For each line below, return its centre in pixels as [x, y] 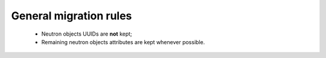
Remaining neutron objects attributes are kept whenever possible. [123, 42]
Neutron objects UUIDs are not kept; [87, 34]
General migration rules [72, 16]
